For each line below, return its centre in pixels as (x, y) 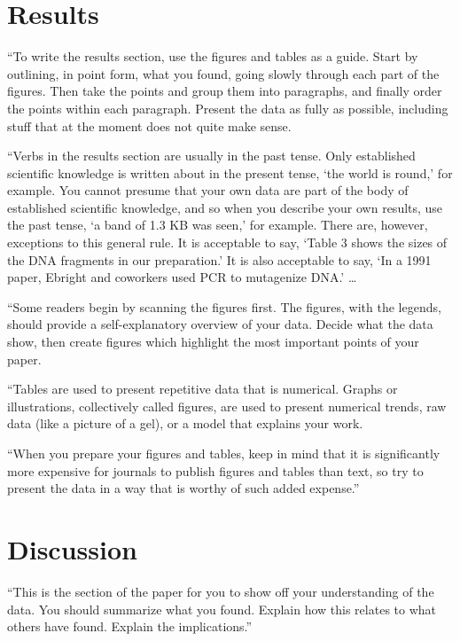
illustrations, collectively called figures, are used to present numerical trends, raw (227, 406)
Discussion (72, 548)
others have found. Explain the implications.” (130, 626)
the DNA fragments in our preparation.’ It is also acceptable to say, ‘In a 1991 (219, 259)
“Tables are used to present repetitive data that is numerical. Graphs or (203, 389)
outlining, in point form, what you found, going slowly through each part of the (223, 73)
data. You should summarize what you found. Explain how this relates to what (222, 609)
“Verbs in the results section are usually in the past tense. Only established (211, 156)
